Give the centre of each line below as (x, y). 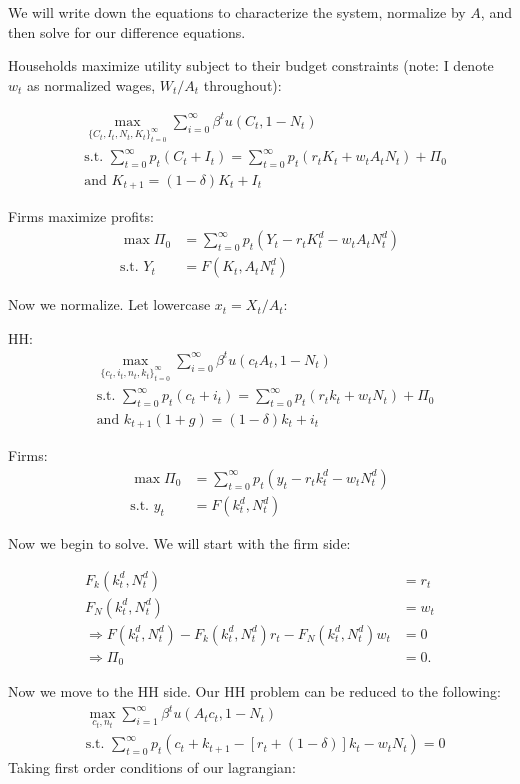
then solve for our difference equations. (127, 31)
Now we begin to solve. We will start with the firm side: (179, 543)
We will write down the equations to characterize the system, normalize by (237, 12)
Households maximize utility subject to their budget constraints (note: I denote (251, 65)
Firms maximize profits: (81, 216)
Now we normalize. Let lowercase (109, 304)
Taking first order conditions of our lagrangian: (152, 767)
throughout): (242, 84)
